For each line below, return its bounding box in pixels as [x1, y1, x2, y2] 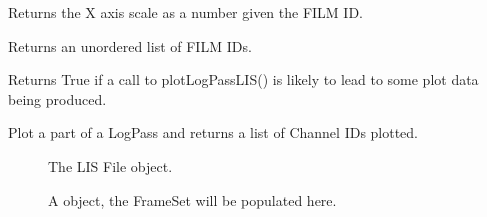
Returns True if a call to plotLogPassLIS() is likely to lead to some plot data [8, 69, 479, 90]
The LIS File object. [48, 155, 173, 176]
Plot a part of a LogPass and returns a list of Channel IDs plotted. [8, 122, 419, 143]
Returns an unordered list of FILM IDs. [8, 35, 252, 56]
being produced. [8, 88, 107, 109]
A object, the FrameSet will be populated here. [48, 189, 337, 210]
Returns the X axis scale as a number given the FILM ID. [8, 2, 364, 22]
